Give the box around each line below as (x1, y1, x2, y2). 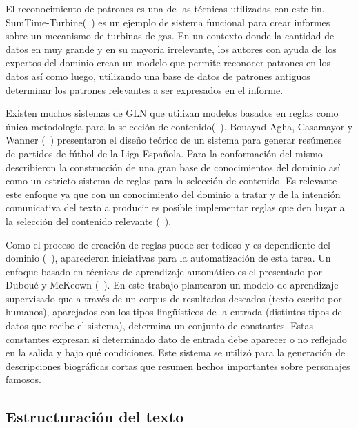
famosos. (6, 372, 41, 387)
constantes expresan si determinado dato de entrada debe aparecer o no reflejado (6, 331, 347, 346)
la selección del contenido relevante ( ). (6, 213, 172, 228)
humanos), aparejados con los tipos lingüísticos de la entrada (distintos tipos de (6, 304, 342, 319)
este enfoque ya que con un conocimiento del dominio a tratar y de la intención (6, 186, 341, 201)
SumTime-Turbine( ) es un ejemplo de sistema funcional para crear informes (6, 14, 330, 29)
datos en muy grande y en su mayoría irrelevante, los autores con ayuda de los (6, 41, 337, 56)
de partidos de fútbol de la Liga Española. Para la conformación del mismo (6, 146, 323, 160)
